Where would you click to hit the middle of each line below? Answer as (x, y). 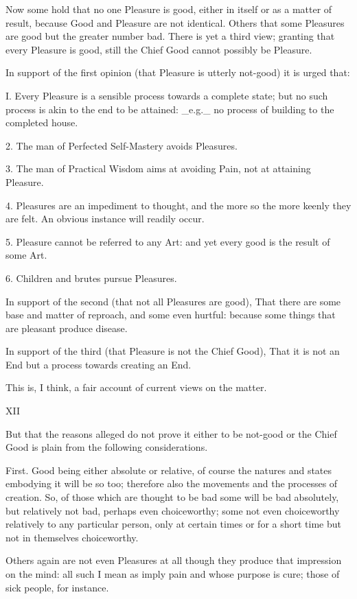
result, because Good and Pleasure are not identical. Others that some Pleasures (175, 22)
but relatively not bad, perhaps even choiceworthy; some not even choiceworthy (173, 510)
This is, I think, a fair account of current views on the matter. (136, 387)
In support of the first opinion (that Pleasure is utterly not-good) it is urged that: (178, 72)
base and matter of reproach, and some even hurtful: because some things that (171, 315)
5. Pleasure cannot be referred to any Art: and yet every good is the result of (168, 241)
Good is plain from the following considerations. (107, 447)
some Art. (26, 255)
